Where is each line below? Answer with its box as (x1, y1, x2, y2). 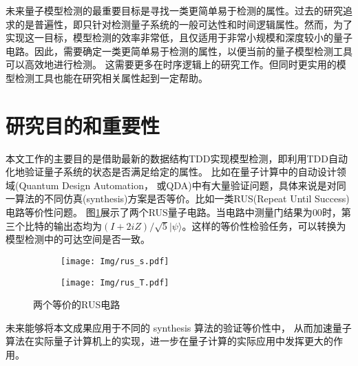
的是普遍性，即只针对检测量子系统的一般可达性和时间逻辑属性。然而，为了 (14, 17, 352, 31)
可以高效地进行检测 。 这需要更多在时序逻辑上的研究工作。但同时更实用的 (6, 57, 337, 72)
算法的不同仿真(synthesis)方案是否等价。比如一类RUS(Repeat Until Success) (14, 191, 350, 206)
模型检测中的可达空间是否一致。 (6, 232, 150, 246)
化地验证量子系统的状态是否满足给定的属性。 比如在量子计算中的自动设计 (6, 164, 337, 179)
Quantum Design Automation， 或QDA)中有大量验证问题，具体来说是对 (19, 177, 337, 192)
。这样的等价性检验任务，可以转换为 (182, 218, 346, 233)
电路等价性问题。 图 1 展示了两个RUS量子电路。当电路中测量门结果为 (6, 205, 313, 219)
